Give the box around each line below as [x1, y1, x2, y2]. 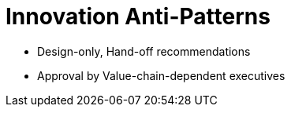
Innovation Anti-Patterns [6, 3, 270, 30]
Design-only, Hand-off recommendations [37, 44, 251, 58]
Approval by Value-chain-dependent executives [37, 68, 285, 82]
